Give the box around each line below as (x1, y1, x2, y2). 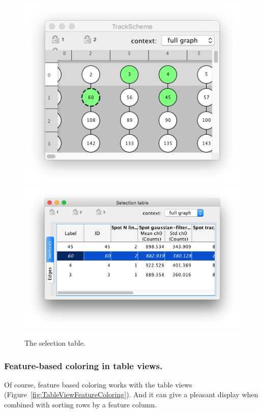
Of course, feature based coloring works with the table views (4, 379, 192, 390)
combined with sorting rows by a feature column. (4, 399, 157, 410)
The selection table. (24, 338, 85, 348)
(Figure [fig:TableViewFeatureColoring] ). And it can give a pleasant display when (4, 389, 258, 400)
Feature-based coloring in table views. (4, 359, 163, 372)
